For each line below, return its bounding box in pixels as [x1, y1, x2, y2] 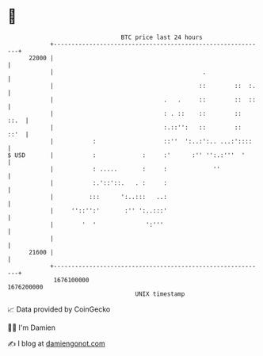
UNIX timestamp [135, 289, 185, 298]
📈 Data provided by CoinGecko [7, 304, 111, 314]
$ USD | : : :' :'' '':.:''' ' [7, 151, 246, 159]
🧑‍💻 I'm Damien [7, 323, 56, 332]
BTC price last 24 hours [120, 33, 203, 41]
